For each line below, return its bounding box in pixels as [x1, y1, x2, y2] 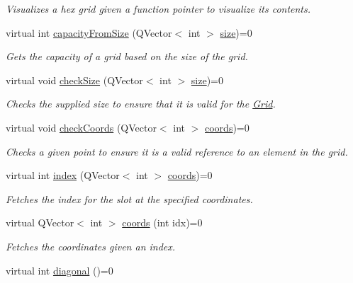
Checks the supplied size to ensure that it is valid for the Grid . [6, 96, 276, 111]
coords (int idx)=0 [122, 215, 203, 230]
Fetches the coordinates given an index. [6, 238, 176, 253]
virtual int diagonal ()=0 [6, 262, 113, 277]
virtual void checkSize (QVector [6, 72, 143, 87]
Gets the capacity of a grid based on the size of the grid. [6, 49, 248, 64]
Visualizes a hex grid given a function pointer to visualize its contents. [6, 1, 311, 16]
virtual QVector [6, 215, 74, 230]
